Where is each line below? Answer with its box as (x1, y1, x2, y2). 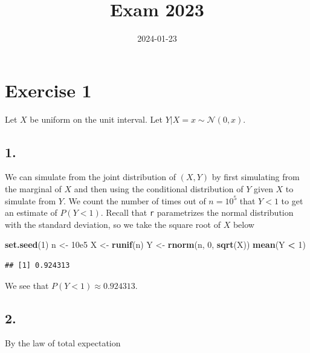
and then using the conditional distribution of (74, 183, 244, 195)
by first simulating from (212, 170, 300, 183)
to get (281, 194, 303, 207)
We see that (5, 279, 49, 291)
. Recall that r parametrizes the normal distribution (100, 206, 294, 219)
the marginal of (5, 183, 62, 195)
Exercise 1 (5, 77, 92, 102)
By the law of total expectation (5, 337, 121, 349)
